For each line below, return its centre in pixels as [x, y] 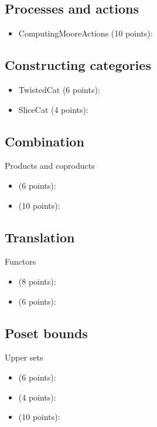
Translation [40, 237]
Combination [45, 141]
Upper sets [24, 357]
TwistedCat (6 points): [59, 89]
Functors [21, 261]
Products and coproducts [50, 166]
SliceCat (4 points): [53, 109]
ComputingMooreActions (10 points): [86, 33]
